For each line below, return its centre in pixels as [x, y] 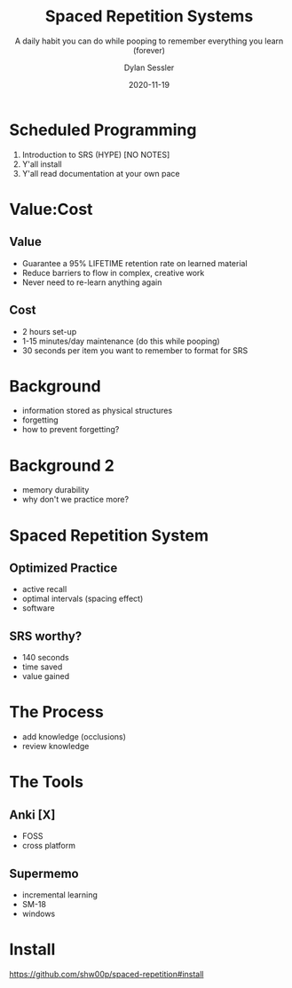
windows [39, 913]
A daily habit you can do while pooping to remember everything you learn [149, 41]
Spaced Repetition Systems [149, 16]
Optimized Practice [63, 568]
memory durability [55, 490]
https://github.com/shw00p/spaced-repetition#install [107, 974]
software [38, 608]
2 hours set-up [49, 331]
